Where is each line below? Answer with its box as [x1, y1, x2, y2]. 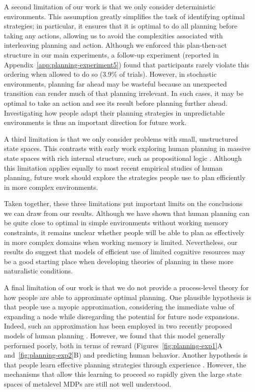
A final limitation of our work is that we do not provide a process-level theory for [4, 282, 249, 293]
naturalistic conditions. [4, 266, 73, 276]
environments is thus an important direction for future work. [4, 117, 187, 127]
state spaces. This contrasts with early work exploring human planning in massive [4, 143, 251, 153]
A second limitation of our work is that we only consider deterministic [4, 1, 215, 11]
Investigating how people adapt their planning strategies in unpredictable [4, 107, 225, 118]
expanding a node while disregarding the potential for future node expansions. [4, 311, 239, 321]
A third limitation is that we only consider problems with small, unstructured [4, 133, 238, 144]
